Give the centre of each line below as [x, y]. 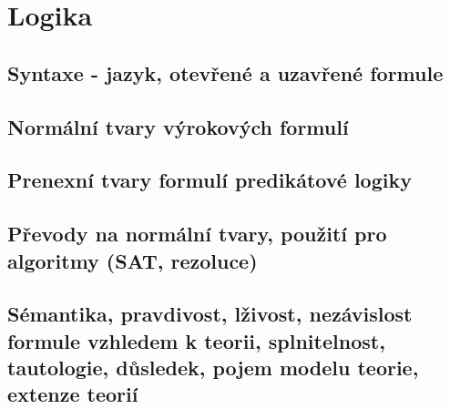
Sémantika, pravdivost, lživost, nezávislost [210, 314]
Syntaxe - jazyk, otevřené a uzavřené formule [225, 72]
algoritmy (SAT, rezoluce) [133, 260]
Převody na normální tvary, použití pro [197, 234]
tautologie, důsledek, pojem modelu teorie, [213, 368]
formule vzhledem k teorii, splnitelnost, [196, 340]
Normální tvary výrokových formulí [178, 126]
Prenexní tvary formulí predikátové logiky [210, 180]
